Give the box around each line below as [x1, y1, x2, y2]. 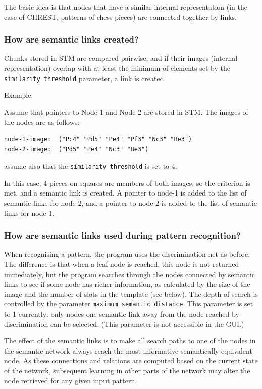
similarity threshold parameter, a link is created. [4, 72, 166, 83]
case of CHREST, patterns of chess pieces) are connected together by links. [4, 11, 237, 22]
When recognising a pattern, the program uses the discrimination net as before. [4, 249, 250, 259]
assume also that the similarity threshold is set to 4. [4, 161, 177, 171]
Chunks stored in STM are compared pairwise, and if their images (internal [4, 53, 238, 63]
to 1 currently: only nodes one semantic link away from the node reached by [4, 308, 239, 319]
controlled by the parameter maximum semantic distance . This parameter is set [4, 298, 253, 309]
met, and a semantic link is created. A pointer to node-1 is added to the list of [4, 187, 247, 198]
